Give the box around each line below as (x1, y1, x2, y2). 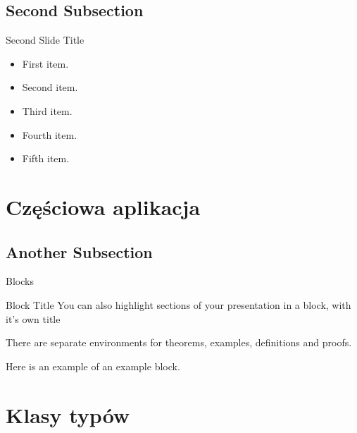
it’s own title (6, 311, 61, 326)
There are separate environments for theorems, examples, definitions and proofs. (6, 335, 352, 350)
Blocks (6, 274, 34, 288)
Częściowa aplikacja (6, 192, 201, 221)
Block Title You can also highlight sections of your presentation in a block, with (6, 297, 351, 312)
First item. (22, 56, 69, 71)
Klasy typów (6, 400, 130, 429)
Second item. (22, 80, 78, 94)
